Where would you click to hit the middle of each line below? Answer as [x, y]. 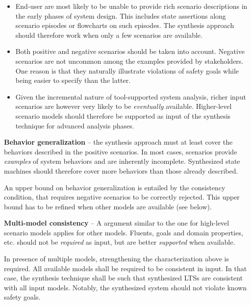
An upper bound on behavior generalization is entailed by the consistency [115, 187]
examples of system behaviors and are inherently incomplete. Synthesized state [122, 161]
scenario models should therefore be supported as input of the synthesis [123, 115]
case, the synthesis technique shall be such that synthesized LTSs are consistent [124, 278]
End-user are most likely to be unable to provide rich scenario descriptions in [131, 6]
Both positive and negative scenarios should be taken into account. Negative [130, 51]
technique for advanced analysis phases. [75, 125]
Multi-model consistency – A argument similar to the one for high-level [117, 223]
